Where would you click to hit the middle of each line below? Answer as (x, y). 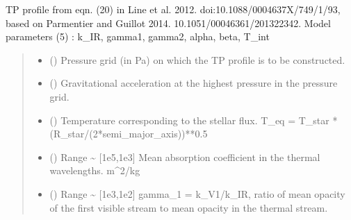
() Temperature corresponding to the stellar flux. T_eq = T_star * (194, 120)
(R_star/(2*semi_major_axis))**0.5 (129, 134)
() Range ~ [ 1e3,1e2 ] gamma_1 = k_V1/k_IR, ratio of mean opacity (197, 193)
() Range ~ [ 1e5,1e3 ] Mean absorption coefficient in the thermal (185, 156)
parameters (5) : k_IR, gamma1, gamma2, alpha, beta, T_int (138, 36)
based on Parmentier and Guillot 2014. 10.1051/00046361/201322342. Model (168, 23)
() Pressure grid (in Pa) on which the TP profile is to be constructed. (197, 59)
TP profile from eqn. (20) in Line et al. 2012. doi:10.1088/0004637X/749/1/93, (173, 9)
